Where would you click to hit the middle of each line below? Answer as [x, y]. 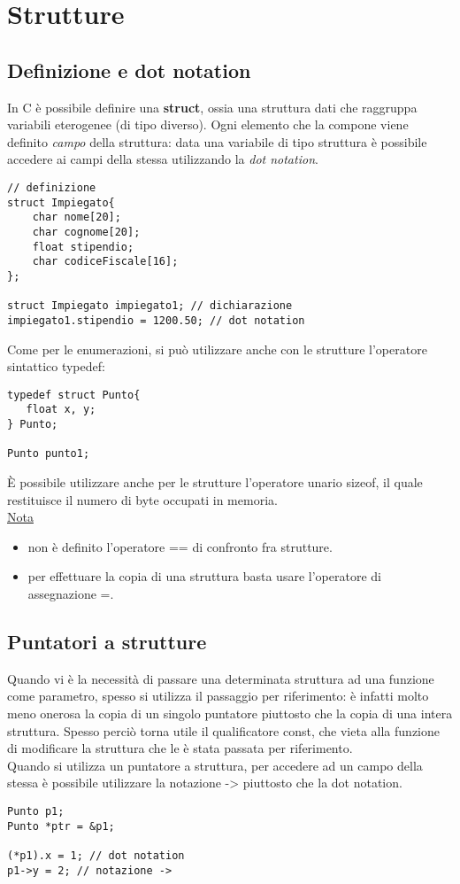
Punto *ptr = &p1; [61, 826]
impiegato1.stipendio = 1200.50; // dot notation [156, 320]
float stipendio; [83, 247]
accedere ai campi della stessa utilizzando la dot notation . [163, 159]
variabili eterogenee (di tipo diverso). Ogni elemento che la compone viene [208, 124]
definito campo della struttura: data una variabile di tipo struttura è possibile [217, 141]
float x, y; [61, 410]
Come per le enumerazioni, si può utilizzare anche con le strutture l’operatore [217, 349]
